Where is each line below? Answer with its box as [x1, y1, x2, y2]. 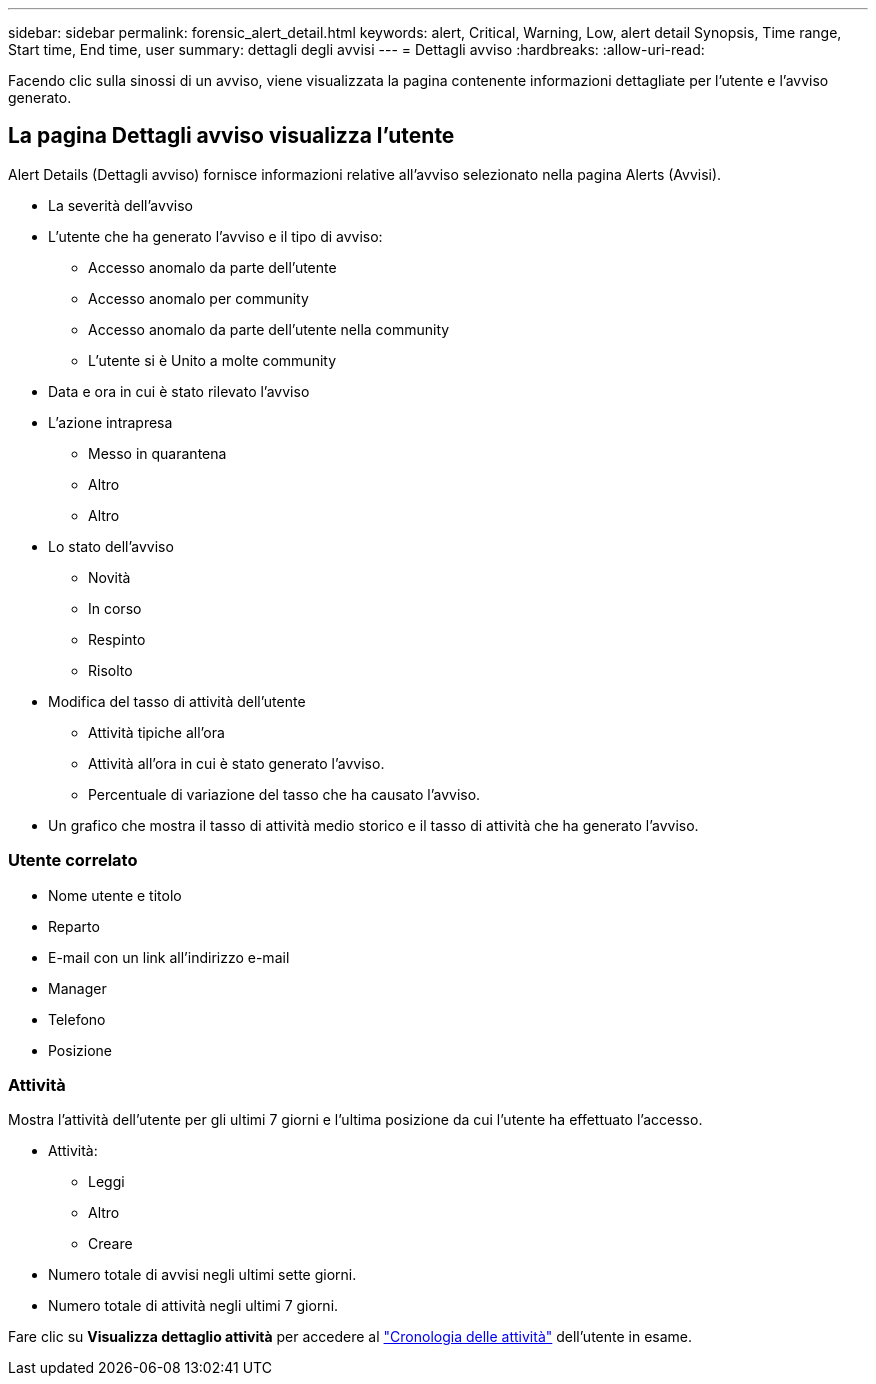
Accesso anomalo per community [88, 289, 309, 307]
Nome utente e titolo [48, 886, 182, 904]
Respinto [88, 630, 146, 648]
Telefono [48, 1010, 106, 1028]
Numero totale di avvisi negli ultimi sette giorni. [48, 1266, 357, 1284]
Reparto [48, 917, 100, 935]
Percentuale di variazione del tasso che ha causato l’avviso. [88, 785, 481, 803]
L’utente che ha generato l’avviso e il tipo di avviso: [48, 227, 383, 245]
